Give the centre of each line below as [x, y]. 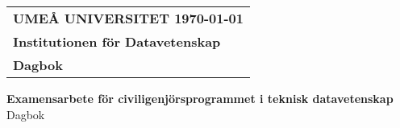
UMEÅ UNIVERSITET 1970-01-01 [128, 18]
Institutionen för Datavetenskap [117, 41]
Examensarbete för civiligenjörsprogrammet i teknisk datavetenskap [200, 98]
